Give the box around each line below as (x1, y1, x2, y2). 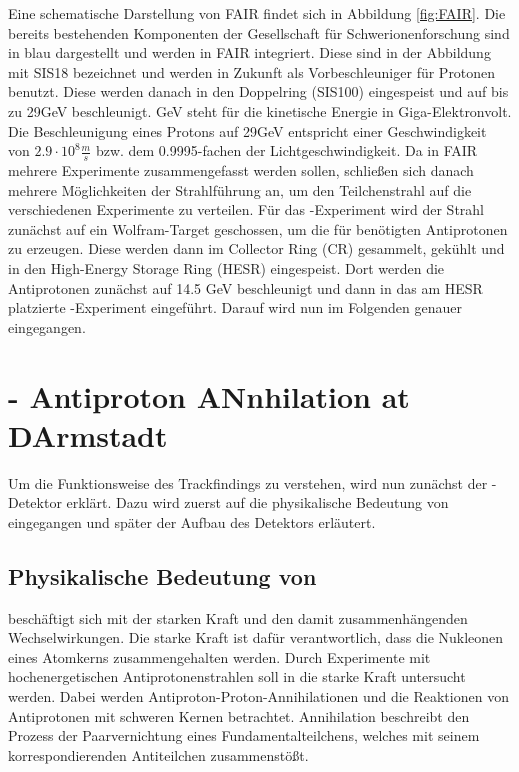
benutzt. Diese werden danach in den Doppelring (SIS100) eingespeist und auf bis (8, 81, 509, 102)
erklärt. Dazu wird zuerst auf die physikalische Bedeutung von (66, 492, 449, 513)
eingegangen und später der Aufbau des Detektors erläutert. (8, 511, 376, 532)
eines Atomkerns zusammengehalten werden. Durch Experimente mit (8, 646, 431, 667)
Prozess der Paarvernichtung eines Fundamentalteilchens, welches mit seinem (8, 725, 480, 746)
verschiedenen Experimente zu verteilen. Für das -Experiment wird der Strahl (8, 199, 484, 220)
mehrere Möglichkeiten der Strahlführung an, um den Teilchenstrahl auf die (8, 179, 472, 200)
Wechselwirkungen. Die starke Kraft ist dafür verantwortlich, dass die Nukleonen (8, 627, 504, 648)
